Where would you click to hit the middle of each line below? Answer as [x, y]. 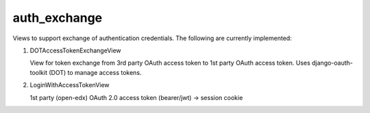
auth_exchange [58, 18]
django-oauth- [332, 63]
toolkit [39, 72]
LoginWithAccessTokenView [70, 85]
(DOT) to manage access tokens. [95, 72]
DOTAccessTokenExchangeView [75, 50]
